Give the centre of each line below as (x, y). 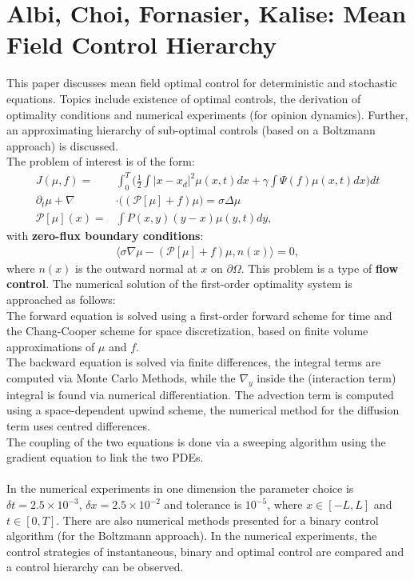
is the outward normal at (136, 268)
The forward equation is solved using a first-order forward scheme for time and (199, 315)
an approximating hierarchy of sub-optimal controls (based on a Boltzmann (191, 130)
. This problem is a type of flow (320, 268)
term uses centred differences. (78, 426)
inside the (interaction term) (326, 378)
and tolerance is (203, 504)
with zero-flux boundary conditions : (105, 236)
